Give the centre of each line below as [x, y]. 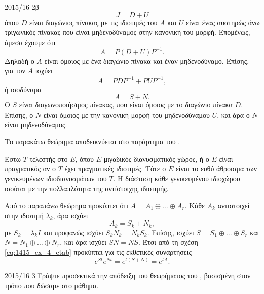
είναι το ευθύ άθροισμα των [216, 169]
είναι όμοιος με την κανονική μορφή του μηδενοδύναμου [126, 114]
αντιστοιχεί [234, 205]
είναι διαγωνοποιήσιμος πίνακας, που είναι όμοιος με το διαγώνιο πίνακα [126, 105]
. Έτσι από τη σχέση [168, 242]
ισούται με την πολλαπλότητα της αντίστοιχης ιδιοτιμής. [87, 188]
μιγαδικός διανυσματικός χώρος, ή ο [156, 158]
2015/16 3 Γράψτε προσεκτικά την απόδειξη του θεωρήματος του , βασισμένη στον [128, 275]
